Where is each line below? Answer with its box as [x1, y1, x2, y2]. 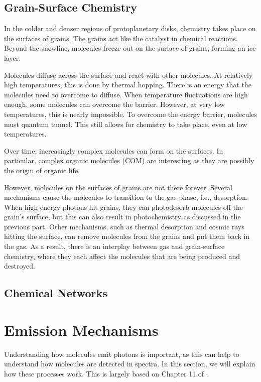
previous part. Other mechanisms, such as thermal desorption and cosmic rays [4, 221, 244, 231]
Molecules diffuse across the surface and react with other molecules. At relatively [4, 69, 253, 80]
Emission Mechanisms [4, 319, 159, 340]
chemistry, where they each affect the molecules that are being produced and [4, 250, 240, 261]
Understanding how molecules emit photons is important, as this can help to [4, 348, 239, 359]
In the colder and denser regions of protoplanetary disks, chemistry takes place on [4, 23, 256, 34]
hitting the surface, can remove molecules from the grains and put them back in [4, 231, 250, 241]
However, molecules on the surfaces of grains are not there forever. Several [4, 182, 232, 192]
